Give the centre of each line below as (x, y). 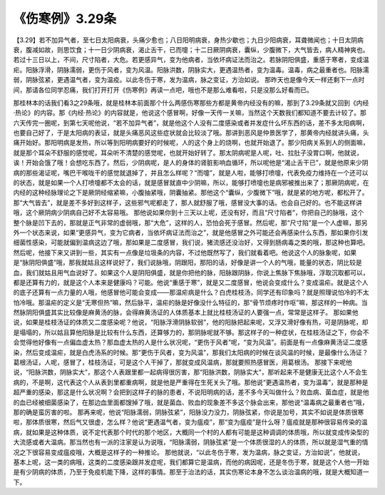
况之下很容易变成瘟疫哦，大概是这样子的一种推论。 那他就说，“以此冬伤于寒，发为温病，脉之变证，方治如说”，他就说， (189, 452)
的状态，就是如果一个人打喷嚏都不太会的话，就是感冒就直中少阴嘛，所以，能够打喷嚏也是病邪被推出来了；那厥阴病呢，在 (191, 183)
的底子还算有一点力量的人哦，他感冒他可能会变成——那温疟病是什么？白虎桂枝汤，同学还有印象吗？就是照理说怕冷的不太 (191, 292)
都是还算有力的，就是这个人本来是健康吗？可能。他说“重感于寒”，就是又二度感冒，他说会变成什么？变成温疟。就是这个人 (191, 282)
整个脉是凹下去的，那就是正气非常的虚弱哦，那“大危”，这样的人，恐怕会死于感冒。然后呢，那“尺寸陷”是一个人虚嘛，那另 (190, 223)
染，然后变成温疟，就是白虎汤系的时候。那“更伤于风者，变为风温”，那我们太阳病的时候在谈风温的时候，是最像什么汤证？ (191, 352)
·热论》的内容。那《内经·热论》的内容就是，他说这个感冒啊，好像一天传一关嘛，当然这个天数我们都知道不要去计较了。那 (190, 113)
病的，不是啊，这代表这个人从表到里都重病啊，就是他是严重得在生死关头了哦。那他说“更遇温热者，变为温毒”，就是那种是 (191, 382)
